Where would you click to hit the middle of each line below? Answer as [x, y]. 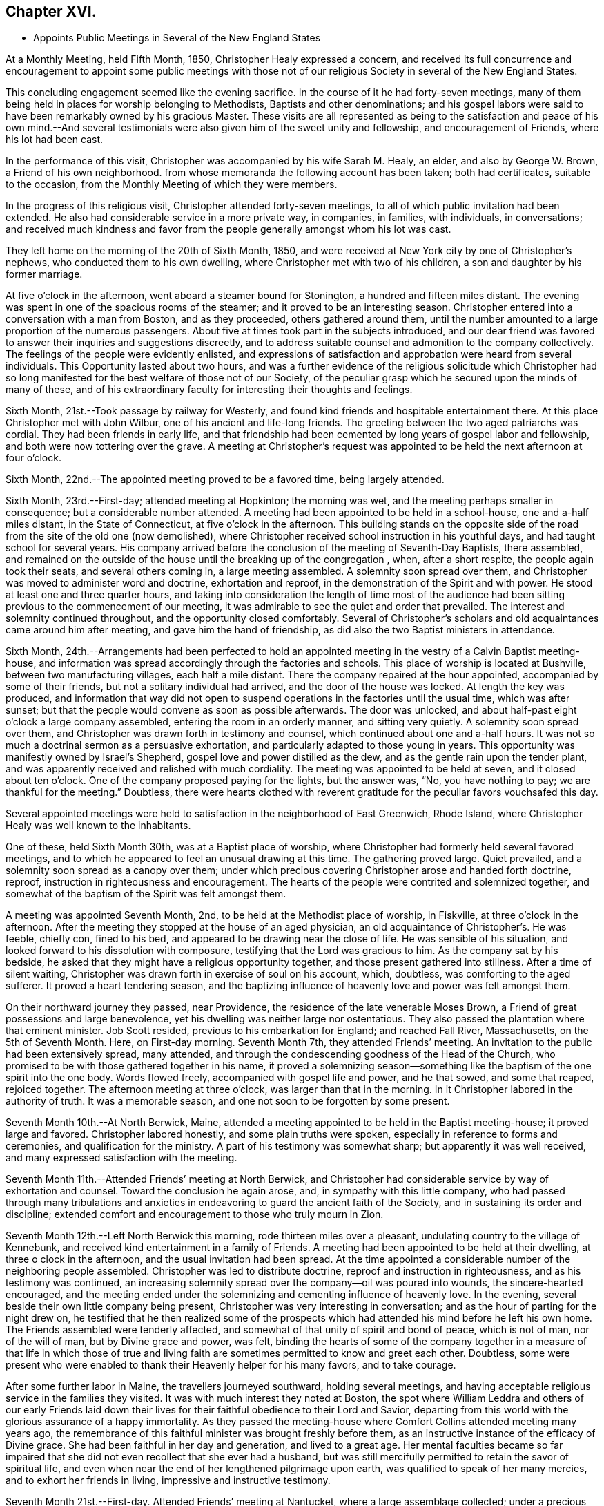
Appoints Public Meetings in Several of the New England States [177, 38]
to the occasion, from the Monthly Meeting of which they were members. [172, 184]
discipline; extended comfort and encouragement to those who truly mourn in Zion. [195, 1214]
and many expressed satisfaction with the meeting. [121, 1158]
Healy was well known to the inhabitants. [98, 826]
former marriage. [44, 274]
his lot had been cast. [55, 140]
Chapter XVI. [51, 11]
